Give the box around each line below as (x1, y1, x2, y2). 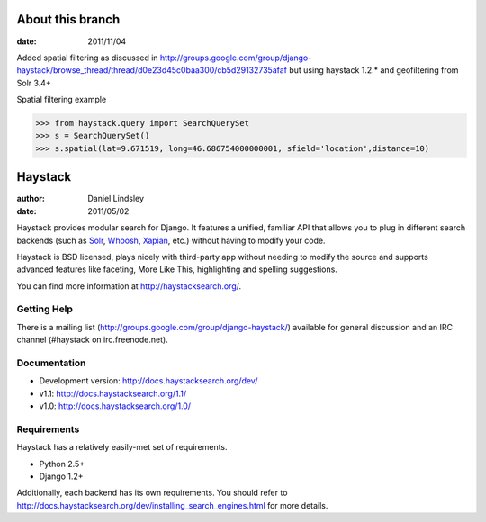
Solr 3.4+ (16, 77, 51, 88)
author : (16, 193, 45, 204)
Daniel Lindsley (87, 193, 144, 204)
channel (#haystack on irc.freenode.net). (16, 334, 168, 346)
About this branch (16, 12, 121, 27)
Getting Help (16, 302, 74, 315)
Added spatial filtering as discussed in (16, 52, 158, 63)
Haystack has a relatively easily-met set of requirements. (16, 442, 229, 453)
